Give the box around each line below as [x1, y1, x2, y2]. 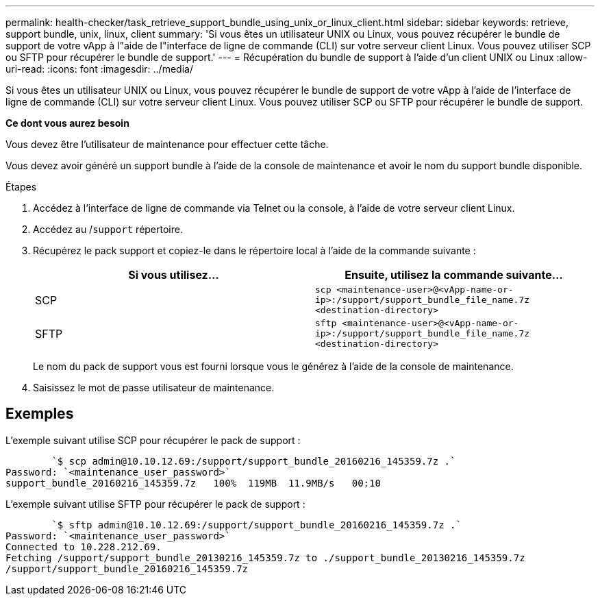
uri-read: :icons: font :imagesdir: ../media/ [5, 63, 193, 75]
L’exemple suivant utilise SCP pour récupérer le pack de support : [5, 434, 301, 446]
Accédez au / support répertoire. [33, 223, 183, 235]
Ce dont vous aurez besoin [5, 117, 129, 129]
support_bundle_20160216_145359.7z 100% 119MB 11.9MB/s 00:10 [5, 477, 381, 489]
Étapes [5, 181, 37, 193]
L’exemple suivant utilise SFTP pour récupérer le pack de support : [5, 498, 305, 510]
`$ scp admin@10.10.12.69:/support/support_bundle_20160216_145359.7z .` [51, 455, 456, 467]
